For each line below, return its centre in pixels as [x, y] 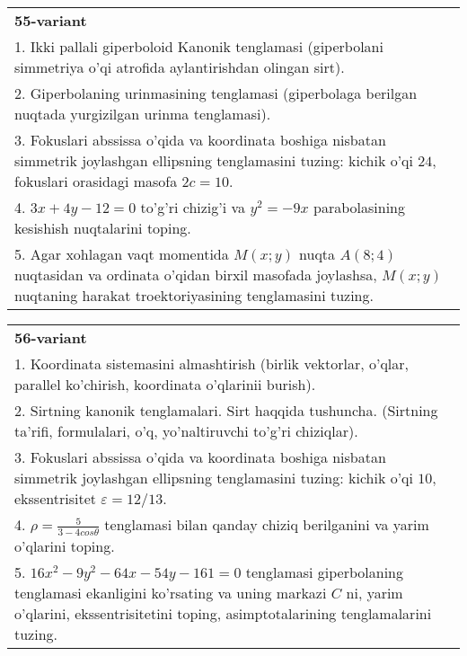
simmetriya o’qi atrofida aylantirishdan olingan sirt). [180, 67]
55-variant [51, 20]
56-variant [51, 337]
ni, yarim [374, 592]
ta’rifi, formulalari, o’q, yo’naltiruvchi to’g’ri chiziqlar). [186, 431]
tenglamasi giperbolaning [324, 572]
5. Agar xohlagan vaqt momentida [122, 254]
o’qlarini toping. [65, 545]
